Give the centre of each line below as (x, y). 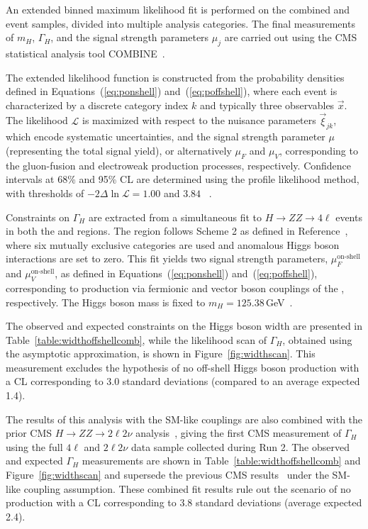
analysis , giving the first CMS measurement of (239, 433)
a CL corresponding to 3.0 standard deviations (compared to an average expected (183, 381)
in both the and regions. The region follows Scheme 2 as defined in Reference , (177, 231)
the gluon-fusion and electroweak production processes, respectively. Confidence (179, 165)
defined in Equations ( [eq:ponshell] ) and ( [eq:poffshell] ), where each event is (172, 91)
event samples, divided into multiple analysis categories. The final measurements (180, 23)
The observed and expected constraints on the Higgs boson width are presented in (184, 326)
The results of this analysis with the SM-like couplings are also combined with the (184, 419)
